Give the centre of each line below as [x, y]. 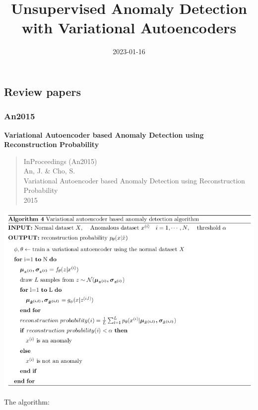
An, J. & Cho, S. [49, 171]
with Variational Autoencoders [129, 28]
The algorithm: [27, 402]
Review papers [43, 91]
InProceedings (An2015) [60, 161]
